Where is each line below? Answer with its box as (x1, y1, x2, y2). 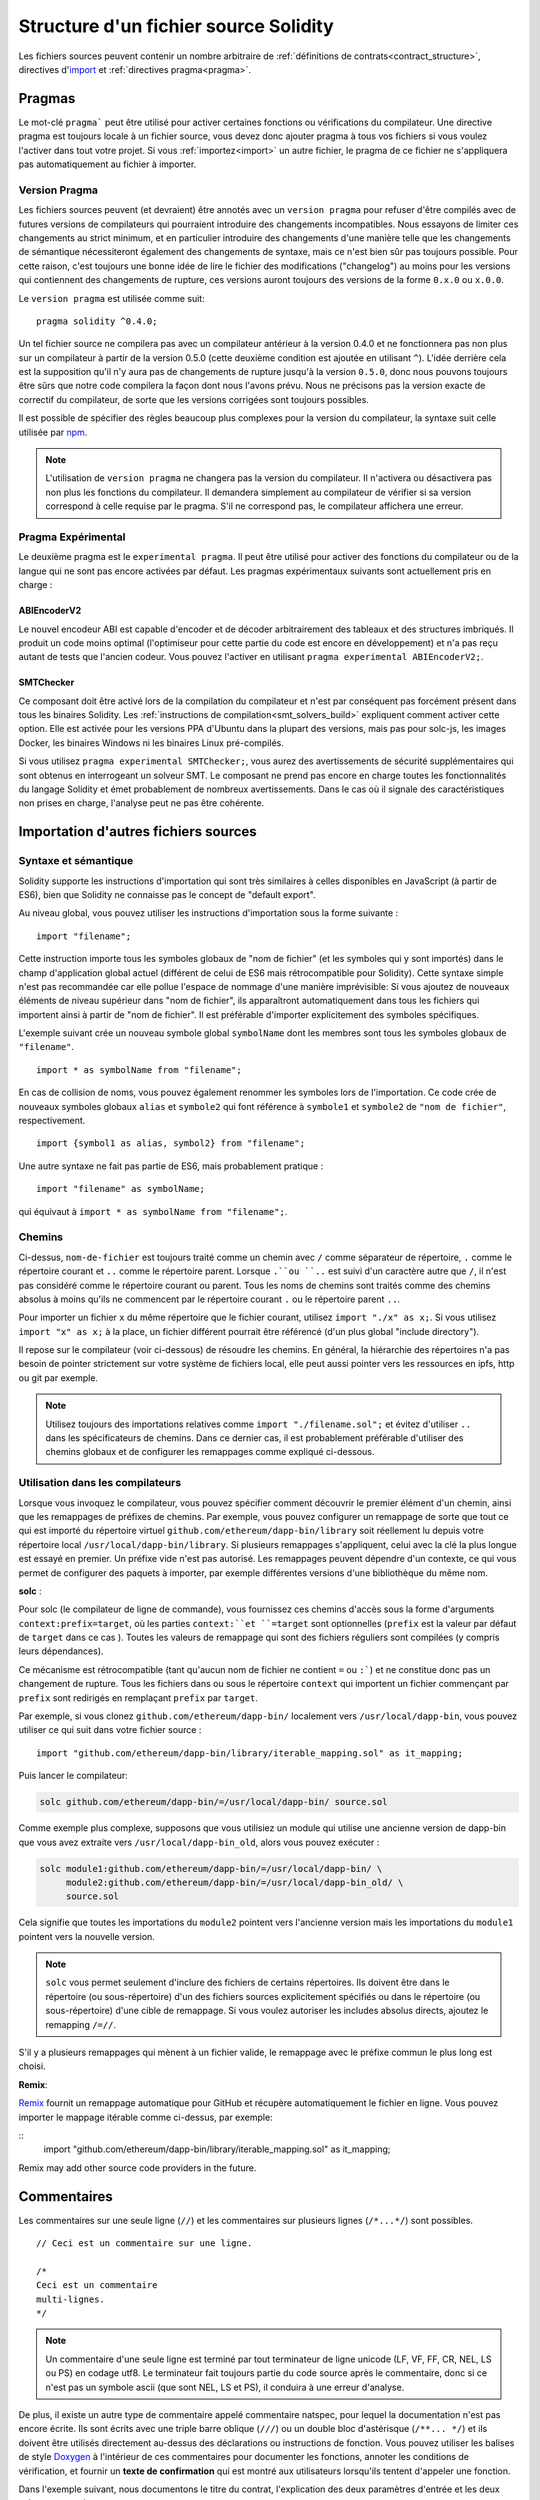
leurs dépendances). (18, 1645, 104, 1657)
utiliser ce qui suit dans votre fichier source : (18, 1724, 202, 1736)
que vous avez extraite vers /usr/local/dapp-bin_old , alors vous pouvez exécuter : (18, 1836, 380, 1848)
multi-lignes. (36, 2293, 105, 2305)
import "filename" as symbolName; (36, 1183, 205, 1195)
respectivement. (18, 1115, 86, 1127)
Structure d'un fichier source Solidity (18, 15, 334, 37)
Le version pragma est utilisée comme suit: (18, 292, 205, 304)
